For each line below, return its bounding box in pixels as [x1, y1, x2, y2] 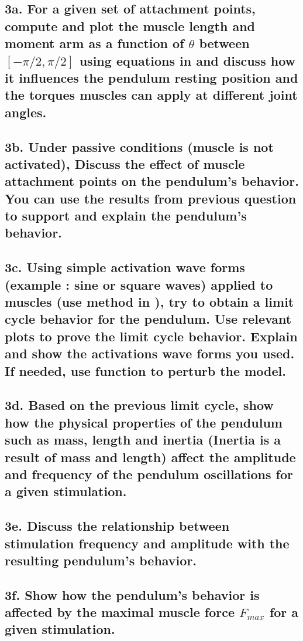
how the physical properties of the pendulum [5, 413, 283, 431]
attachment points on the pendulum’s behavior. [5, 172, 299, 190]
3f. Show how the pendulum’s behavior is [5, 585, 260, 603]
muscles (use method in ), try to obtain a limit [5, 293, 294, 311]
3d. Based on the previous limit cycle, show [5, 396, 274, 414]
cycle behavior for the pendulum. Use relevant [5, 310, 292, 328]
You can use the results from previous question [5, 189, 297, 207]
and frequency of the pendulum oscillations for [5, 464, 294, 483]
